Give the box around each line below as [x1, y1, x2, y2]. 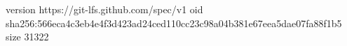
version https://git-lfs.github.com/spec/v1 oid [6, 2, 203, 16]
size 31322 [6, 29, 49, 44]
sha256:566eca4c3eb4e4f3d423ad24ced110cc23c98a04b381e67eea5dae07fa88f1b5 [6, 15, 342, 30]
